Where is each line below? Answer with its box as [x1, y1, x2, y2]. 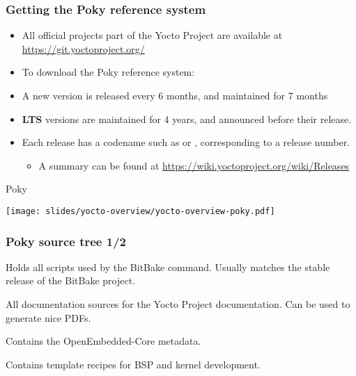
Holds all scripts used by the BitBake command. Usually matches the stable [6, 259, 330, 274]
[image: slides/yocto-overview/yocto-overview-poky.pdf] [6, 206, 275, 216]
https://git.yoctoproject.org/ [22, 41, 145, 56]
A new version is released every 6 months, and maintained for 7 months [22, 88, 328, 102]
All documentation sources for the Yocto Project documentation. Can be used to [6, 297, 350, 311]
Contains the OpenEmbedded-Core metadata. [6, 334, 201, 348]
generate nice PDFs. [6, 310, 91, 325]
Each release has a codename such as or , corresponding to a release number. [22, 135, 350, 149]
